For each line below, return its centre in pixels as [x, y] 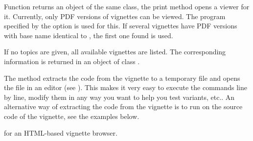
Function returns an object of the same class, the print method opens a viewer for [127, 6]
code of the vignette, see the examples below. [72, 116]
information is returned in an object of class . [72, 61]
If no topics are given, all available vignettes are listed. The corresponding [115, 52]
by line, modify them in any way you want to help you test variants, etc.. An [119, 97]
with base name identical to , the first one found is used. [89, 35]
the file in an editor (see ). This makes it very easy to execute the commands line [126, 87]
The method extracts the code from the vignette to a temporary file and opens [122, 78]
